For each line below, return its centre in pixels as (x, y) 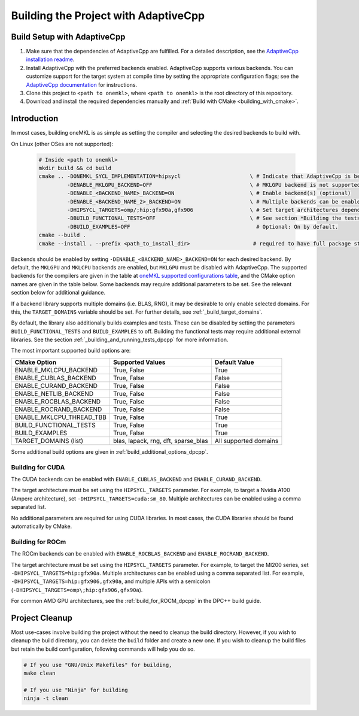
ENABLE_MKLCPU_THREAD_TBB (61, 417)
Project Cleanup (42, 618)
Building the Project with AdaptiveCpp (108, 16)
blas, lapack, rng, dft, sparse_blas (161, 441)
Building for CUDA (38, 467)
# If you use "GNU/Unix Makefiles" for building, (98, 665)
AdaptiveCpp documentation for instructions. (82, 84)
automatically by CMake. (42, 526)
